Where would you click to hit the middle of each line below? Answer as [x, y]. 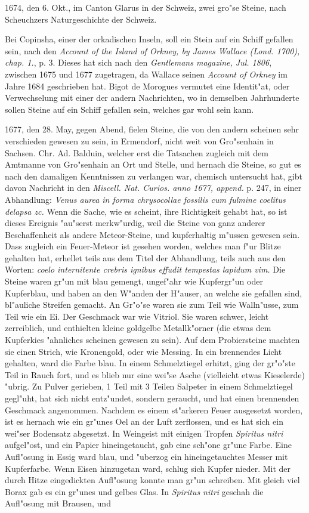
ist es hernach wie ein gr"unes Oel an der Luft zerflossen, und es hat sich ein [144, 421]
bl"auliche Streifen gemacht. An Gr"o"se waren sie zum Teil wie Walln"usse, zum [152, 305]
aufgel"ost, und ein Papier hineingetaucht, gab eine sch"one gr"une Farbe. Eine [148, 445]
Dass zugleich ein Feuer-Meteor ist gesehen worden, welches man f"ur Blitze [143, 246]
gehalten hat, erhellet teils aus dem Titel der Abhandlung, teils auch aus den [145, 257]
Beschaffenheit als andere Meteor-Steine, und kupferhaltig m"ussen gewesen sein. [152, 234]
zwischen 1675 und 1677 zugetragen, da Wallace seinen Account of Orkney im [146, 74]
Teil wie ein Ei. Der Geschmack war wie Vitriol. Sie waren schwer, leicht [137, 316]
